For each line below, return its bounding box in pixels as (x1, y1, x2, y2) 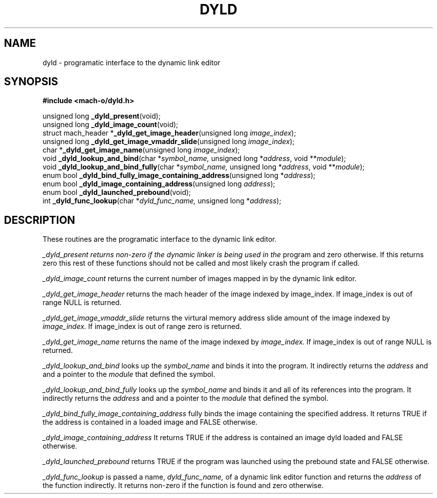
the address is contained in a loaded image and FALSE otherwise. (42, 418, 257, 427)
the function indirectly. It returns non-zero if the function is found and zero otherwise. (42, 481, 324, 490)
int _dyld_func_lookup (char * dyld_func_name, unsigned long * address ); (42, 196, 281, 205)
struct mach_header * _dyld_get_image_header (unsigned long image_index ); (42, 129, 296, 138)
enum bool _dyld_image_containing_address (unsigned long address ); (42, 179, 275, 188)
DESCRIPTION (4, 213, 75, 226)
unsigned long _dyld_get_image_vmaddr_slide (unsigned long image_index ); (42, 137, 295, 146)
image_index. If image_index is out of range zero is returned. (42, 322, 242, 331)
